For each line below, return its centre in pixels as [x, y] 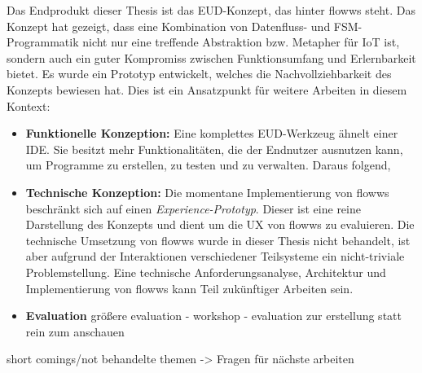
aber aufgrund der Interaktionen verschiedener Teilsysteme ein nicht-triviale [215, 256]
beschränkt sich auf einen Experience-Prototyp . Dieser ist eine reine [193, 208]
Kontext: [29, 105]
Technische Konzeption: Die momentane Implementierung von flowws [207, 192]
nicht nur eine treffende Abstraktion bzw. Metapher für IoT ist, [241, 42]
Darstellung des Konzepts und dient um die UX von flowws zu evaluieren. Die [220, 224]
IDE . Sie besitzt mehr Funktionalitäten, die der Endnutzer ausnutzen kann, [214, 149]
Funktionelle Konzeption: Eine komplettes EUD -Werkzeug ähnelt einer [212, 133]
